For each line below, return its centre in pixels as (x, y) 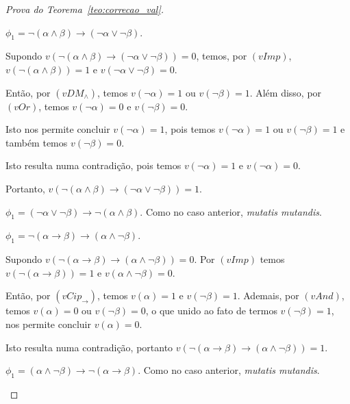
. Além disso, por (286, 92)
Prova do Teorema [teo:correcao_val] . (85, 9)
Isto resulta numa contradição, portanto (89, 347)
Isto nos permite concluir (58, 129)
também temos (37, 142)
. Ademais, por (268, 295)
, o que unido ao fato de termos (211, 311)
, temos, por (222, 56)
